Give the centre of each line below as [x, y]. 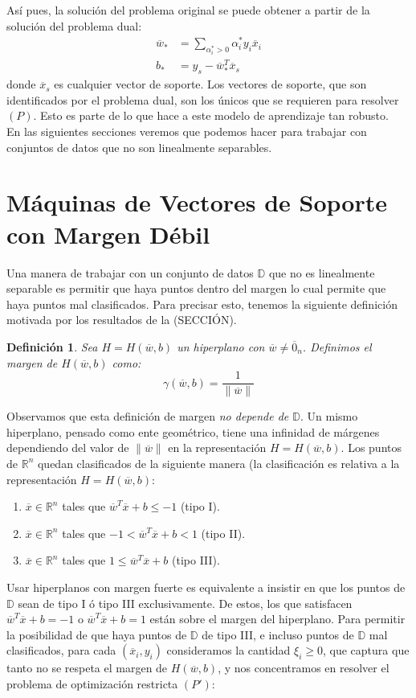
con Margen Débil [108, 234]
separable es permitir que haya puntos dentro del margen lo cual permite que [196, 288]
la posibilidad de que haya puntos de [97, 634]
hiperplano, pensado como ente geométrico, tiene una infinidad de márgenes [193, 431]
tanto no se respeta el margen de [87, 668]
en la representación [217, 448]
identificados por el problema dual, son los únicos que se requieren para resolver [203, 99]
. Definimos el [337, 346]
